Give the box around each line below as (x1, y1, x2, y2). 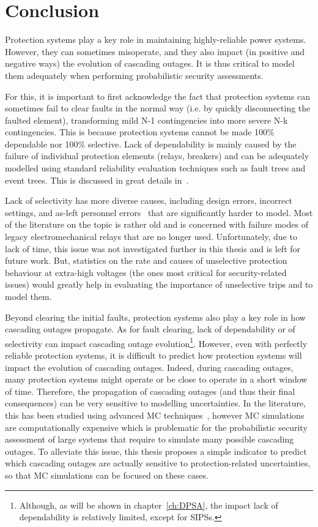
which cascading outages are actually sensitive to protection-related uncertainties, (5, 457, 311, 469)
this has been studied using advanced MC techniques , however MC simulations (5, 409, 305, 421)
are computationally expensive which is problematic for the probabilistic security (5, 420, 308, 433)
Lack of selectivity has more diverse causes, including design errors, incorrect (5, 194, 292, 207)
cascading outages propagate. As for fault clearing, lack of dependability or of (5, 323, 295, 335)
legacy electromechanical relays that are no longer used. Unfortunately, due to (5, 230, 297, 243)
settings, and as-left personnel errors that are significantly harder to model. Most (5, 206, 313, 219)
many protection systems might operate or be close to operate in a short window (5, 373, 308, 386)
